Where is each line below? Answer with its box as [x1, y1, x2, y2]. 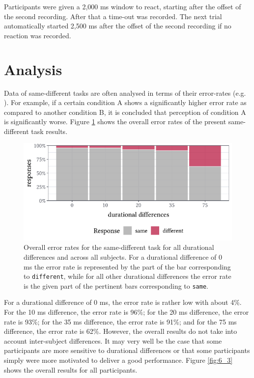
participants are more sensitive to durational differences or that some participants [4, 345, 250, 355]
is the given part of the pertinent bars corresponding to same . [24, 280, 208, 291]
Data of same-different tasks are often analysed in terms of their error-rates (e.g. [4, 87, 246, 98]
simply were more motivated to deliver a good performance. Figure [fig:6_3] [4, 355, 233, 365]
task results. [31, 126, 68, 136]
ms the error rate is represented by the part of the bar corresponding [24, 261, 231, 271]
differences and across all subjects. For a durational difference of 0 [24, 251, 223, 262]
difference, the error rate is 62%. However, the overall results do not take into [4, 326, 237, 336]
